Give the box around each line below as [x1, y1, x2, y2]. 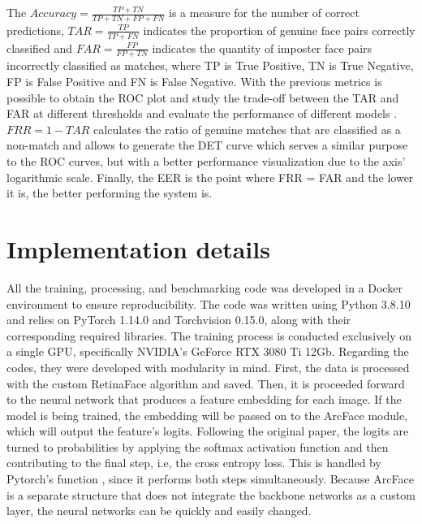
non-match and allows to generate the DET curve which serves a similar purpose [6, 136, 408, 154]
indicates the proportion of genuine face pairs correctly [143, 21, 416, 38]
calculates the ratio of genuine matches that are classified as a [93, 120, 401, 137]
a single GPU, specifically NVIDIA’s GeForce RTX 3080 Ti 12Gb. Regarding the [6, 343, 409, 360]
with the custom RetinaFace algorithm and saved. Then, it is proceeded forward [6, 375, 405, 392]
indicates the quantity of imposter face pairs [152, 39, 372, 56]
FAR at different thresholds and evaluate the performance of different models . [6, 105, 398, 122]
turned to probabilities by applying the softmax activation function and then [6, 438, 389, 455]
